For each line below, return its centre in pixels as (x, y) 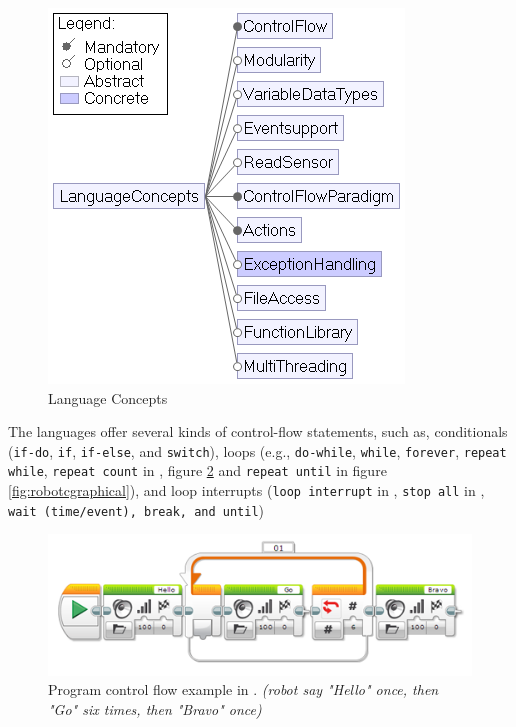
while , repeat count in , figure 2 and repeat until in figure (197, 470)
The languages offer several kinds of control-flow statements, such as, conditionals (258, 431)
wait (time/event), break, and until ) (136, 509)
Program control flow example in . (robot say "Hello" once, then (243, 689)
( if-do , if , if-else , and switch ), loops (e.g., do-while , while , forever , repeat (257, 450)
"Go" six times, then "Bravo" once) (155, 708)
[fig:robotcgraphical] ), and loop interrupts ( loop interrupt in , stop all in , (246, 490)
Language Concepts (108, 397)
